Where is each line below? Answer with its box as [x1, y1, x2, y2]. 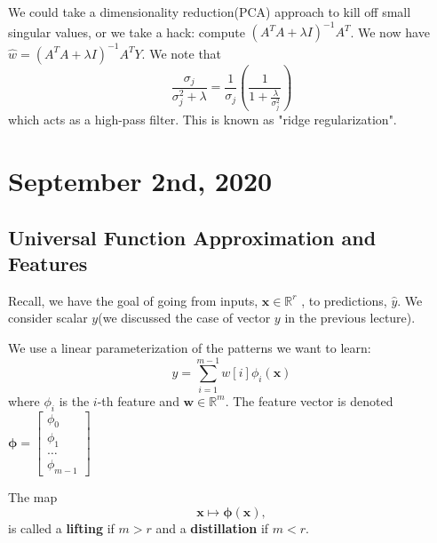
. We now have [350, 22, 430, 41]
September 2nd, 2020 [8, 163, 273, 199]
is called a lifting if [8, 518, 115, 537]
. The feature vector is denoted [225, 391, 393, 410]
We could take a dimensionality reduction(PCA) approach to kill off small [8, 3, 411, 20]
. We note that [141, 44, 222, 62]
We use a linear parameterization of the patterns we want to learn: [8, 339, 371, 357]
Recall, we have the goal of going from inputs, [8, 291, 258, 309]
